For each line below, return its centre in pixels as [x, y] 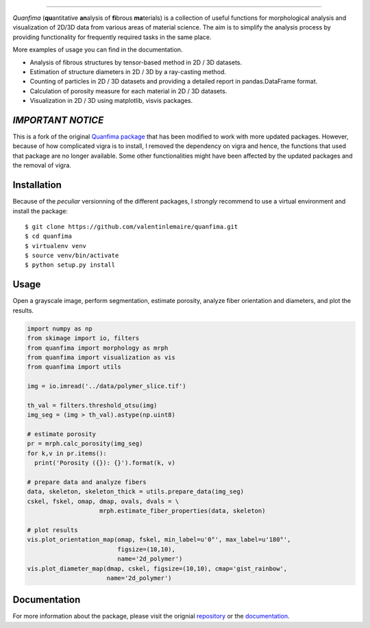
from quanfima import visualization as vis [101, 357]
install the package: [40, 211]
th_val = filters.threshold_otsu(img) [92, 405]
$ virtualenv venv [56, 246]
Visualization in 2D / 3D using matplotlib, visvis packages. [111, 101]
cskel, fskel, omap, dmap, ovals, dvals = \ [103, 501]
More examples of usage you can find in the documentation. [98, 50]
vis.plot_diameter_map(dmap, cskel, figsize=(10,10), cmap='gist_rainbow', [157, 568]
